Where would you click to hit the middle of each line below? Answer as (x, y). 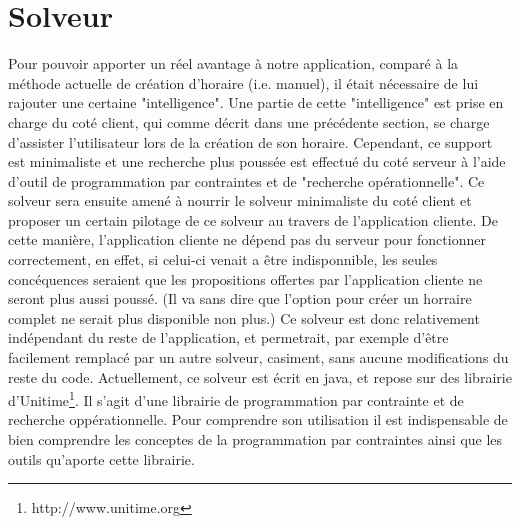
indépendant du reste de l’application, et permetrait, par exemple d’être (228, 337)
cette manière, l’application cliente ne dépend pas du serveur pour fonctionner (247, 239)
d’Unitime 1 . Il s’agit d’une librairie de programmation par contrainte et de (236, 398)
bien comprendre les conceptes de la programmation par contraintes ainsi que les (255, 439)
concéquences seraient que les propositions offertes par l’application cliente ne (245, 278)
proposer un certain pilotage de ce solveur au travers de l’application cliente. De (253, 219)
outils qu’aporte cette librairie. (101, 458)
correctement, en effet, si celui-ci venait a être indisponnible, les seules (223, 259)
